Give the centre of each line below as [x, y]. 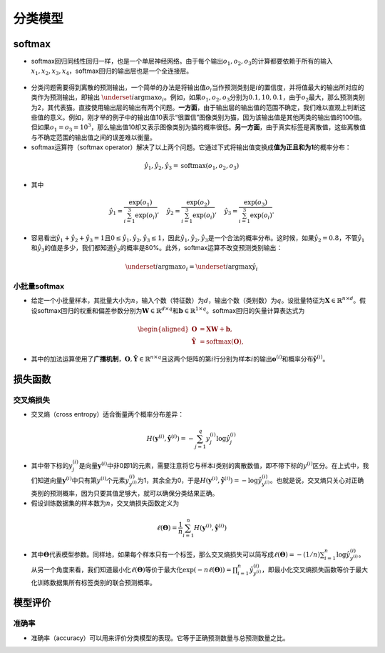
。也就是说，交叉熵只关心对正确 [317, 480]
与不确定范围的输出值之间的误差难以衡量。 [93, 137]
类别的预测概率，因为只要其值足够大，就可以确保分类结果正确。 [125, 494]
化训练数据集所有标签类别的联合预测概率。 [93, 582]
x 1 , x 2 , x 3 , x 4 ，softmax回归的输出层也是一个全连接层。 [112, 72]
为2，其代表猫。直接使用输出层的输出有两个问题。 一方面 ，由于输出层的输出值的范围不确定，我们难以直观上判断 [195, 107]
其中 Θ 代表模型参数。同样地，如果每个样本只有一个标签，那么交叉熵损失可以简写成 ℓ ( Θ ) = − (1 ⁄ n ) [176, 554]
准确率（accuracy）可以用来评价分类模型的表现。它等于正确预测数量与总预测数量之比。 [160, 638]
